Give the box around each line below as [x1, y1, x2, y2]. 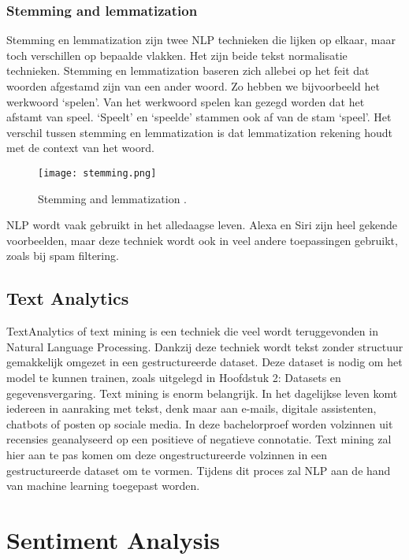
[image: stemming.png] [38, 167, 157, 179]
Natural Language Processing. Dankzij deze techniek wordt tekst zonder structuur [6, 338, 403, 354]
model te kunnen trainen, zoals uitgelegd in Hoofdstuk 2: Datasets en [6, 369, 341, 385]
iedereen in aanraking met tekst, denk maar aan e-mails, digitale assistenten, [6, 400, 377, 417]
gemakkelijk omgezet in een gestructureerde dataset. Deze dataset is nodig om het [6, 354, 403, 370]
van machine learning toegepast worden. [6, 477, 200, 494]
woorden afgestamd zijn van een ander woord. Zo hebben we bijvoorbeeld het [6, 78, 380, 94]
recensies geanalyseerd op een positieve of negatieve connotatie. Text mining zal [6, 431, 392, 447]
